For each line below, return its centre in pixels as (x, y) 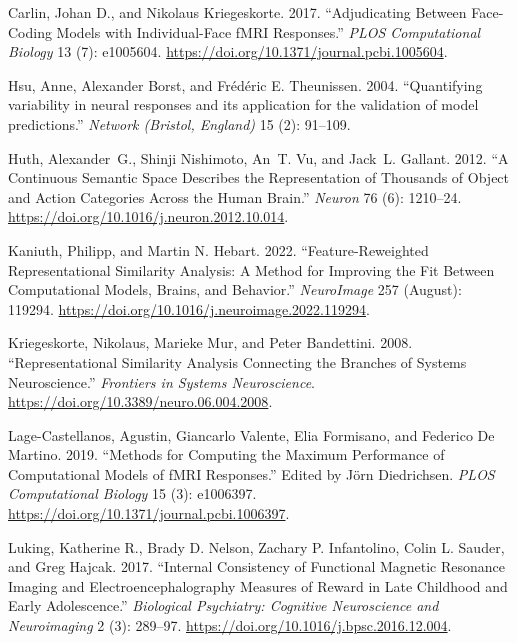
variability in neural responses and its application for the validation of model (243, 104)
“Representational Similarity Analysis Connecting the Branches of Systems (237, 361)
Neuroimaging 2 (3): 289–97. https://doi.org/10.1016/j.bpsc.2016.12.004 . (230, 625)
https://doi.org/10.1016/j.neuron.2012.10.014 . (148, 216)
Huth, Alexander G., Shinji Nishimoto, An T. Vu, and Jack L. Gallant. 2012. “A (258, 157)
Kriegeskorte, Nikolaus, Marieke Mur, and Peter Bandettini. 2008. (210, 342)
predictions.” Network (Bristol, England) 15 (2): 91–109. (179, 123)
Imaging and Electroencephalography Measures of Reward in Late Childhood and (258, 585)
